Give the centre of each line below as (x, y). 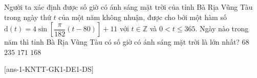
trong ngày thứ (28, 17)
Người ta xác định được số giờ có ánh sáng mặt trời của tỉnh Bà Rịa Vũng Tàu (128, 7)
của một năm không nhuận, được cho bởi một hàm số (143, 17)
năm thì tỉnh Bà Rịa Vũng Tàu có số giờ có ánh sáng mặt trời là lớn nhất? (122, 42)
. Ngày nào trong (222, 28)
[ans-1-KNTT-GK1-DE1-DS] (49, 69)
